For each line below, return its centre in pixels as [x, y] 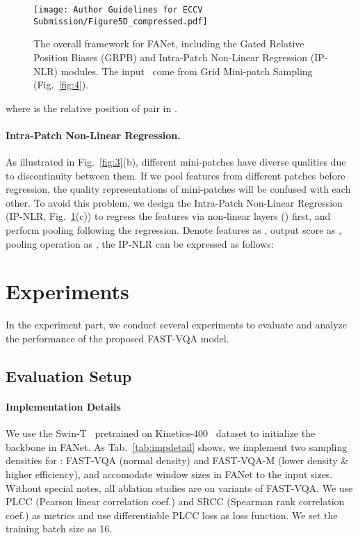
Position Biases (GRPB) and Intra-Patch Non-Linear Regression [171, 57]
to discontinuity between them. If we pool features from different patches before [176, 175]
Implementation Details [63, 406]
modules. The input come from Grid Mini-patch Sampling [187, 71]
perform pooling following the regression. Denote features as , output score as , [174, 230]
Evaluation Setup [69, 375]
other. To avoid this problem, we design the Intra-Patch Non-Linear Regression [174, 202]
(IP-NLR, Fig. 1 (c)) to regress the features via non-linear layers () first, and [168, 216]
